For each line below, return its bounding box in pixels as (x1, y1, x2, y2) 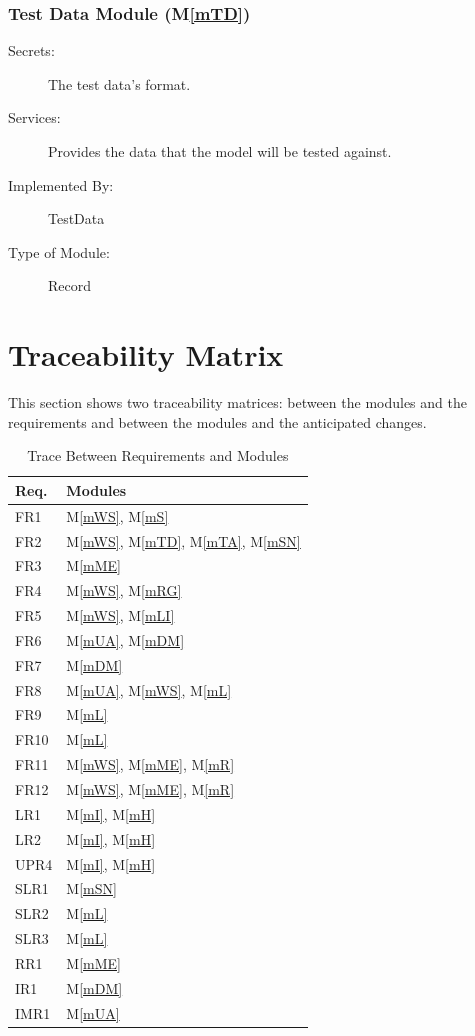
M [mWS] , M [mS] (66, 505, 169, 526)
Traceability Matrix (8, 334, 284, 375)
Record (48, 275, 92, 296)
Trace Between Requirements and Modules (27, 445, 289, 466)
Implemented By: (8, 174, 114, 195)
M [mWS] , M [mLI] (66, 605, 175, 626)
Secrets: (8, 40, 55, 61)
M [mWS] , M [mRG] (66, 580, 182, 601)
